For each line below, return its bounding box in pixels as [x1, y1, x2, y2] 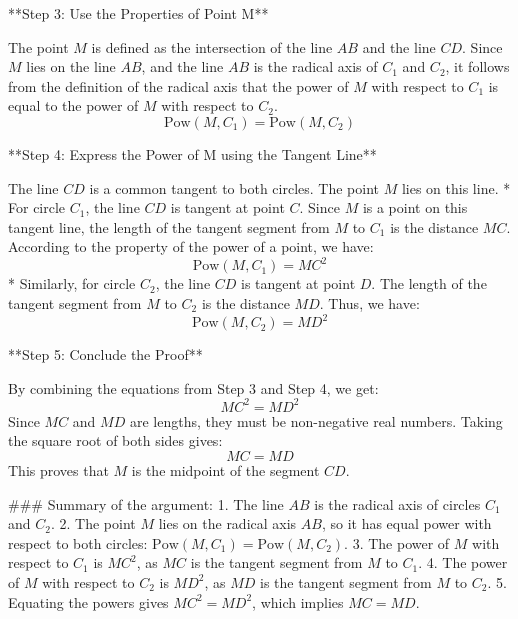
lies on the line [26, 56, 116, 77]
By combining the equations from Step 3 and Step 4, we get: [8, 377, 379, 398]
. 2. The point [50, 513, 136, 534]
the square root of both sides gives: [8, 430, 223, 451]
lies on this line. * [401, 177, 511, 198]
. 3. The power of [344, 532, 450, 553]
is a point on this [362, 197, 468, 218]
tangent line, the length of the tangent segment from [8, 216, 330, 237]
